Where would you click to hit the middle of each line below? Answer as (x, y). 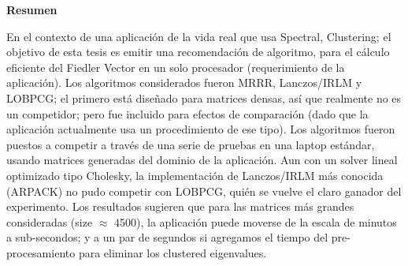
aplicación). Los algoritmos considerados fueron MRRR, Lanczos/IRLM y (184, 82)
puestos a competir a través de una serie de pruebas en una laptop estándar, (191, 144)
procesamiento (41, 252)
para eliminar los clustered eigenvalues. (172, 252)
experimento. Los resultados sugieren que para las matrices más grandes (180, 206)
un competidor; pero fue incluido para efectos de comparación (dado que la (187, 113)
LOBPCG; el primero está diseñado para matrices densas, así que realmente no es (204, 97)
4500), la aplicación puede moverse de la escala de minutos (256, 221)
